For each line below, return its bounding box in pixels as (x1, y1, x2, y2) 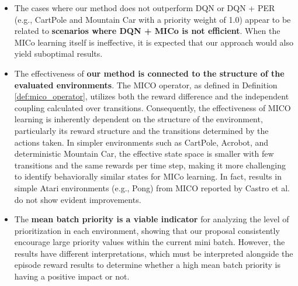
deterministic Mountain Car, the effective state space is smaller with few (14, 147, 274, 160)
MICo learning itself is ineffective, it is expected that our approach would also (14, 36, 293, 48)
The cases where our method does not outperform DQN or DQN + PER (14, 2, 275, 13)
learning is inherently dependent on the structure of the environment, (14, 113, 263, 125)
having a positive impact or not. (14, 270, 130, 282)
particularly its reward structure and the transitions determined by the (14, 124, 269, 136)
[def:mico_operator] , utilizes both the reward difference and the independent (14, 90, 289, 102)
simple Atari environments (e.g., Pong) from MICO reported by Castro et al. (14, 181, 290, 194)
